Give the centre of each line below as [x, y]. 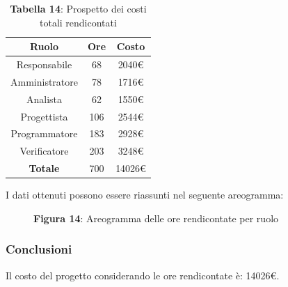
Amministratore [44, 81]
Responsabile [44, 64]
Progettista [44, 116]
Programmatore [44, 133]
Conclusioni [39, 249]
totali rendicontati [78, 22]
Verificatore [44, 151]
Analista [44, 99]
